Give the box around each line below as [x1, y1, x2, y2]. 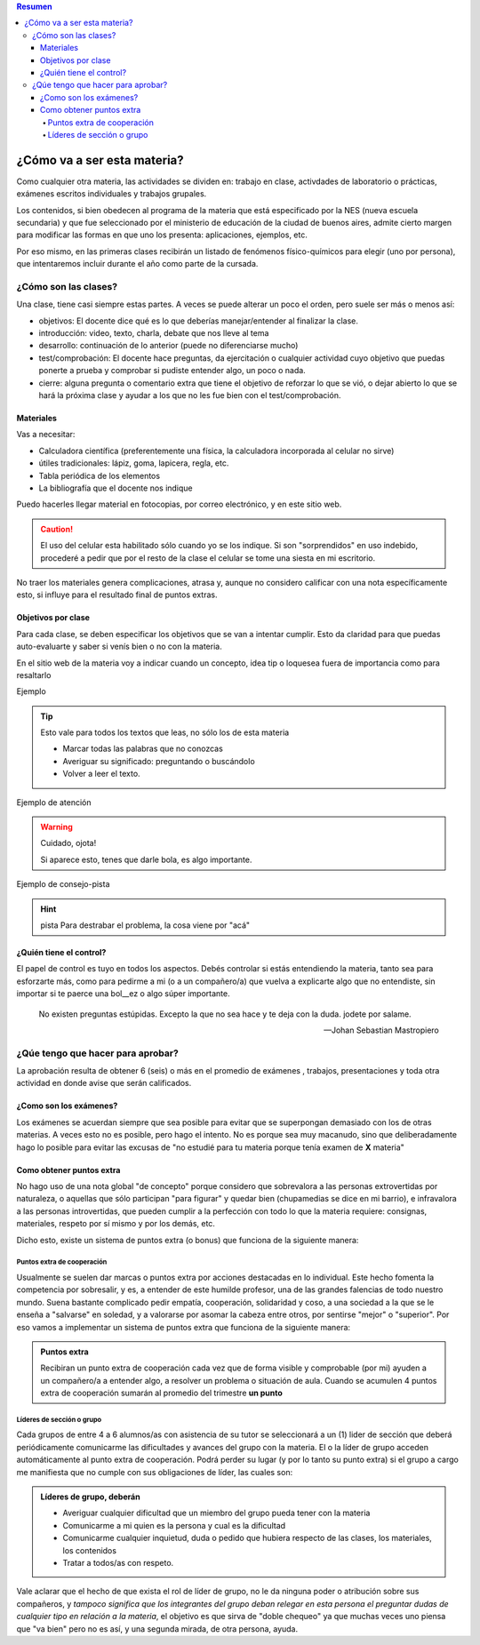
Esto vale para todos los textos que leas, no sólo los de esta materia [40, 727, 290, 738]
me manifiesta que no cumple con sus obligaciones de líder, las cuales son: [16, 1466, 293, 1477]
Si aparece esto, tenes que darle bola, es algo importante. [40, 854, 252, 865]
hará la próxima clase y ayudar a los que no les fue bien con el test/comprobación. [38, 390, 341, 401]
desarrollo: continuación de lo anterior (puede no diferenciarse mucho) [38, 340, 299, 351]
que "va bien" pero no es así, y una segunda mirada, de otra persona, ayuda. [16, 1623, 299, 1634]
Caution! [40, 523, 74, 534]
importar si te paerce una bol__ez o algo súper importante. [16, 988, 230, 999]
